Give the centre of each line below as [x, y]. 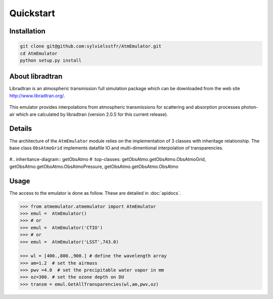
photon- [249, 107]
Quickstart [32, 13]
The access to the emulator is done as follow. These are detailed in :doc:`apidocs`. [95, 193]
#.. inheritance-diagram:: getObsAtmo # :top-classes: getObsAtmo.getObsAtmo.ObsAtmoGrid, [108, 159]
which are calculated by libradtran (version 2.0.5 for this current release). [92, 114]
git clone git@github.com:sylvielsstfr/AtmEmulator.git [91, 46]
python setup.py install [51, 60]
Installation [27, 31]
